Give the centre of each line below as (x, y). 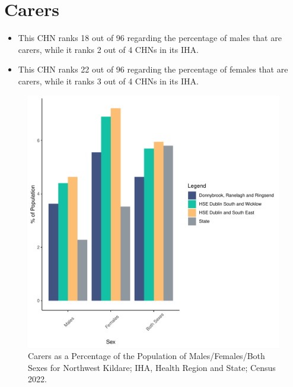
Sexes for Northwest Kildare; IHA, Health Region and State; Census (152, 367)
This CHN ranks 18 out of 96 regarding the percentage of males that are (150, 38)
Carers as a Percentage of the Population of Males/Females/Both (146, 356)
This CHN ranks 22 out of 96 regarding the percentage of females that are (153, 69)
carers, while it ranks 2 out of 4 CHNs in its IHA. (108, 49)
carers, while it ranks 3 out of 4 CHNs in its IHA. (108, 81)
